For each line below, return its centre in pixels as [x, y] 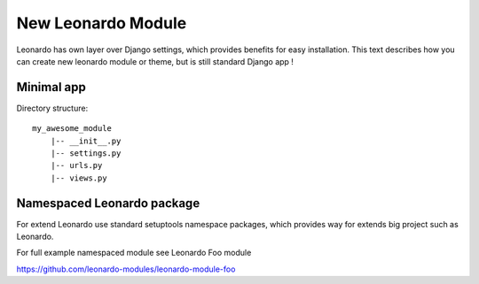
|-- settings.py [86, 154]
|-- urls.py [76, 165]
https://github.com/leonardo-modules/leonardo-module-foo [126, 269]
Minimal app [51, 87]
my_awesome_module [72, 129]
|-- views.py [79, 178]
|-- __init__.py [86, 141]
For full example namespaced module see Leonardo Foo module [134, 253]
